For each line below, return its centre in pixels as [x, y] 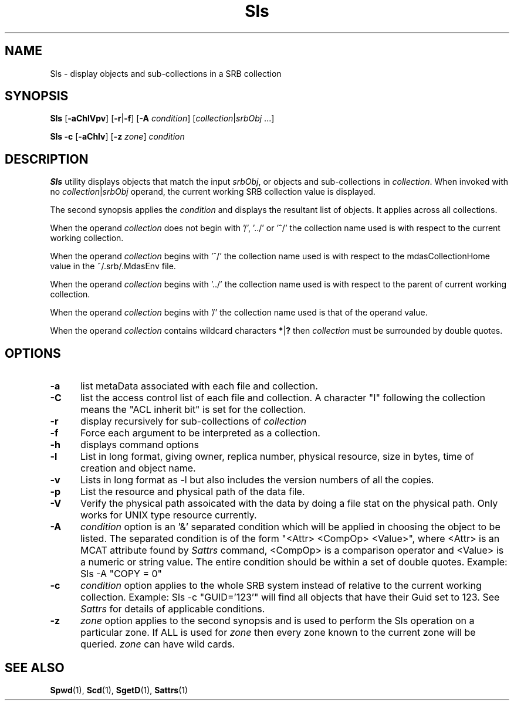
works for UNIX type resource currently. [168, 515]
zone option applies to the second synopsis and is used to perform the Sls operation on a [277, 621]
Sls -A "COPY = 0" [121, 574]
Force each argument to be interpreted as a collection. [200, 433]
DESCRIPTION [47, 159]
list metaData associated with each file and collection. [199, 386]
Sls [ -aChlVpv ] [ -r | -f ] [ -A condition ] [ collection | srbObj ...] [162, 118]
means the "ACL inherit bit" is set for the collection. [193, 410]
